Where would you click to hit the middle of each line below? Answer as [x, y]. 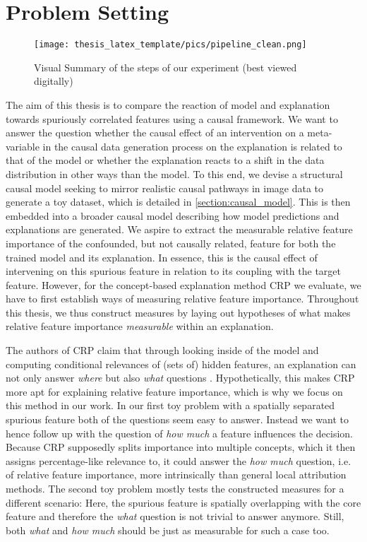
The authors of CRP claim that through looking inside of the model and [162, 350]
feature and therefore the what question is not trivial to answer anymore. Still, [175, 516]
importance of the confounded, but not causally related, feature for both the [171, 243]
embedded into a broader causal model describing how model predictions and [173, 215]
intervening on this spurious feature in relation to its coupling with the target [173, 271]
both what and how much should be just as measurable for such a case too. [168, 530]
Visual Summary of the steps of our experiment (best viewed [166, 67]
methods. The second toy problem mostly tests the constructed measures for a [175, 488]
